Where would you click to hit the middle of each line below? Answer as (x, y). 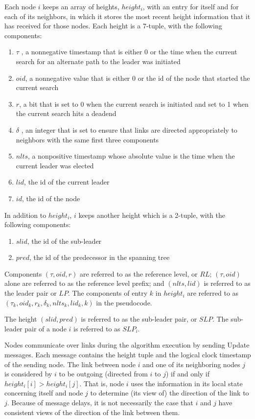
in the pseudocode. (124, 302)
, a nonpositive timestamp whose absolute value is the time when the (131, 156)
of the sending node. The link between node (70, 364)
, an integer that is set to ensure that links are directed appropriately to (129, 129)
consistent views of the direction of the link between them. (92, 412)
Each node (20, 6)
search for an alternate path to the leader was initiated (98, 61)
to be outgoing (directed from (103, 374)
